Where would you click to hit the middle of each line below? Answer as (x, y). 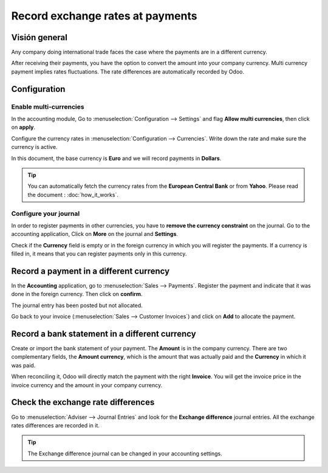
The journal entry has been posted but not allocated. (77, 305)
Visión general (39, 37)
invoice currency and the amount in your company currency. (87, 385)
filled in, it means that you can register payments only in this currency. (99, 254)
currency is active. (34, 147)
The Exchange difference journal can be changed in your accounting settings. (125, 454)
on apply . (23, 127)
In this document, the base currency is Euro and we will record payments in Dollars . (116, 158)
